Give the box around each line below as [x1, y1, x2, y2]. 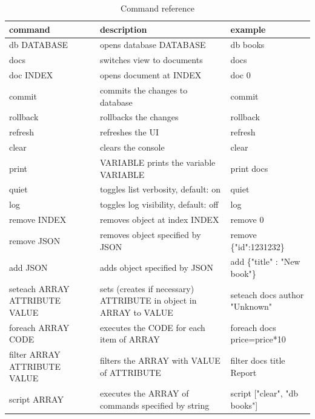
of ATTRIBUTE [99, 366, 161, 378]
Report [230, 366, 257, 378]
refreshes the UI [99, 126, 159, 138]
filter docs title [230, 354, 285, 367]
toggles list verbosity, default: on [99, 183, 220, 196]
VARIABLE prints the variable [99, 155, 216, 168]
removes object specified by [99, 228, 201, 240]
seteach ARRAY [9, 282, 70, 295]
